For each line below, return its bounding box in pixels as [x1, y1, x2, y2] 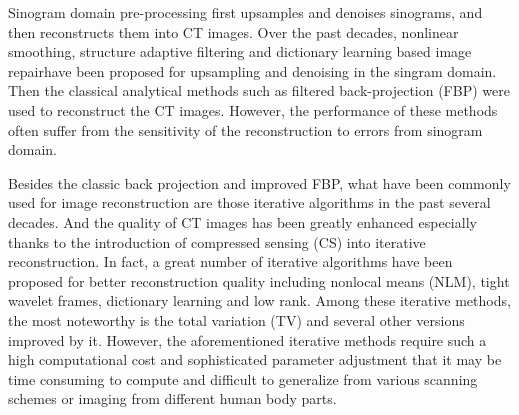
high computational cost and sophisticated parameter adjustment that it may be [8, 349, 502, 370]
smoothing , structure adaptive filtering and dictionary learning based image [8, 41, 472, 62]
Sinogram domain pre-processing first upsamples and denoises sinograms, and [8, 2, 483, 22]
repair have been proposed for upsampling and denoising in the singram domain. [8, 60, 497, 81]
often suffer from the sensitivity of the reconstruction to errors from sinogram [8, 119, 483, 140]
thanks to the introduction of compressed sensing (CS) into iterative [8, 231, 426, 252]
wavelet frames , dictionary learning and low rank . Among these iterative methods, [8, 290, 511, 311]
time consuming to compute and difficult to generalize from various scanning [8, 368, 478, 389]
